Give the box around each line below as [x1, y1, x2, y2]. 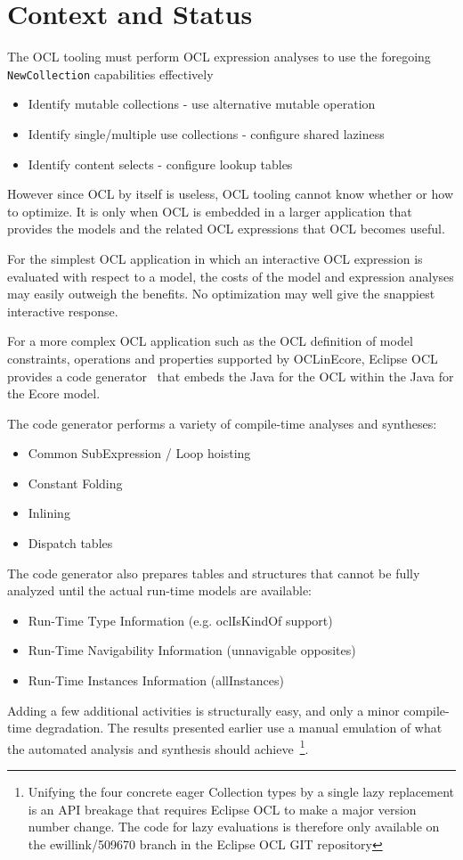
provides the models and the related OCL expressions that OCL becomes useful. [7, 219, 445, 238]
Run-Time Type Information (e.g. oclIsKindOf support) [28, 610, 333, 629]
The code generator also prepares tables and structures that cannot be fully [7, 563, 420, 582]
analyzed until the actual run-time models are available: [7, 581, 312, 600]
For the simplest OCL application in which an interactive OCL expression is [7, 249, 423, 267]
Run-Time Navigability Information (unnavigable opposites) [28, 641, 356, 659]
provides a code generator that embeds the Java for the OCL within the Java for [7, 366, 454, 385]
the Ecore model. [7, 384, 101, 403]
